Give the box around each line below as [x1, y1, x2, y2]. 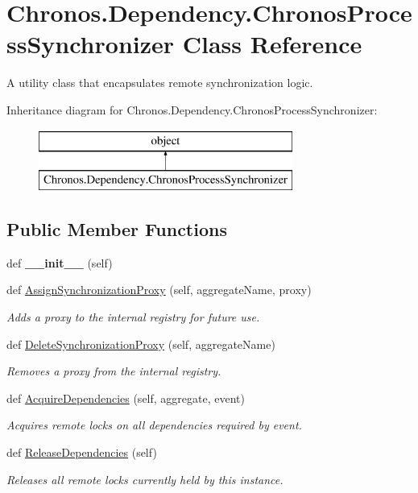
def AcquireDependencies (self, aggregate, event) [6, 389, 245, 406]
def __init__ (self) [6, 254, 113, 271]
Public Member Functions [6, 217, 227, 242]
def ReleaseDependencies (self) [6, 444, 157, 461]
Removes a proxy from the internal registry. [6, 362, 221, 379]
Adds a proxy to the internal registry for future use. [6, 309, 260, 325]
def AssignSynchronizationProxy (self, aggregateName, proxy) [6, 281, 312, 298]
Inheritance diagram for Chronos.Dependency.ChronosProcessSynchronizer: [6, 101, 378, 118]
